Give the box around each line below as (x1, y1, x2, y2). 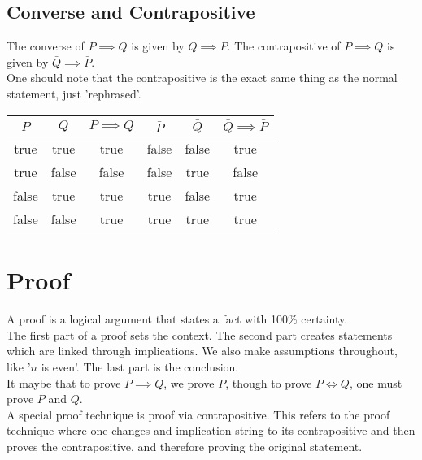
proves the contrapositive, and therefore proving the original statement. (7, 437, 363, 454)
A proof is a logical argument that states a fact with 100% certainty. (7, 310, 348, 328)
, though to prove (225, 374, 312, 391)
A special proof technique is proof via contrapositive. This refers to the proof (7, 406, 390, 423)
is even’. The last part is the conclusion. (41, 358, 239, 375)
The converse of (7, 37, 85, 54)
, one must (349, 374, 402, 391)
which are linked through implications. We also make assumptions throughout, (7, 342, 398, 359)
